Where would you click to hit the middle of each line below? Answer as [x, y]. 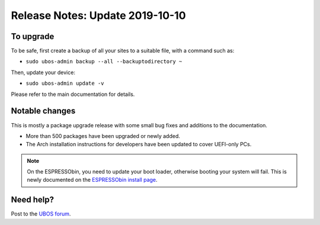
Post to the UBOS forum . [41, 214]
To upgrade [33, 36]
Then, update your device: [43, 72]
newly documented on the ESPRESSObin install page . [92, 180]
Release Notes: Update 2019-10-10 [98, 15]
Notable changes [43, 111]
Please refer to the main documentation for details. [73, 94]
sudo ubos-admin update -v [65, 83]
